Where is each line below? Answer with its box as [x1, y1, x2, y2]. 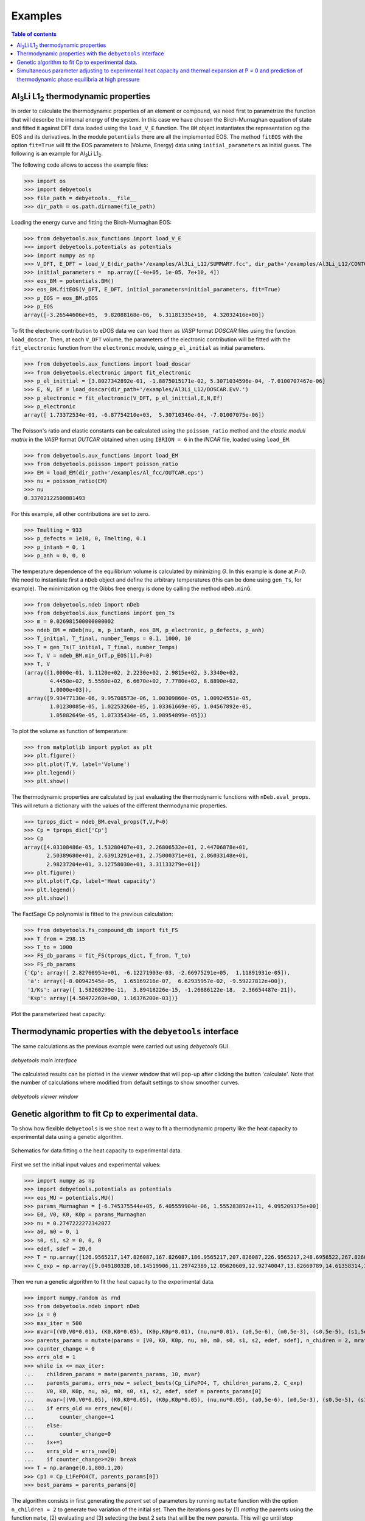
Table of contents [11, 30, 57, 38]
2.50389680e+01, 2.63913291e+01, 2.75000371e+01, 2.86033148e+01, [46, 852, 249, 859]
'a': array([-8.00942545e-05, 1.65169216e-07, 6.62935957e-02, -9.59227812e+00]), [27, 978, 287, 985]
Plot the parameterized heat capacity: [11, 1011, 106, 1018]
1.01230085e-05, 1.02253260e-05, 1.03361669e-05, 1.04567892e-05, [49, 703, 252, 710]
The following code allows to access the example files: [11, 161, 148, 169]
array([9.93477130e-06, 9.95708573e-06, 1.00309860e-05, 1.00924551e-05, [27, 694, 252, 701]
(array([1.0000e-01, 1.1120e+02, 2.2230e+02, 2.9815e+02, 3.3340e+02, [24, 669, 240, 676]
